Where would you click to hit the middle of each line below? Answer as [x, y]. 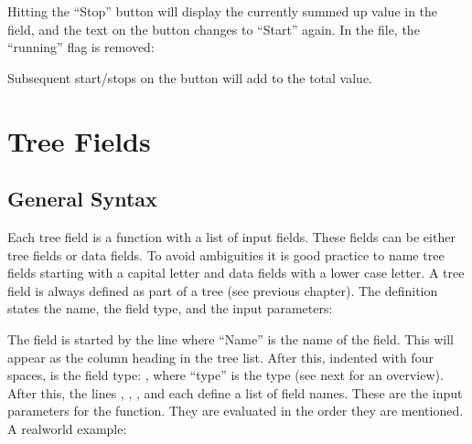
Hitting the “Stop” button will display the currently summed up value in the [223, 11]
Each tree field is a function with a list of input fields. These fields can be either [231, 236]
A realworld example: [67, 428]
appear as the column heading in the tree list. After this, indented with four [220, 357]
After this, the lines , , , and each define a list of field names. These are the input [235, 392]
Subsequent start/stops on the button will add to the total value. [190, 77]
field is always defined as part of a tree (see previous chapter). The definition [223, 290]
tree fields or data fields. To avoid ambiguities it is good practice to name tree [226, 254]
